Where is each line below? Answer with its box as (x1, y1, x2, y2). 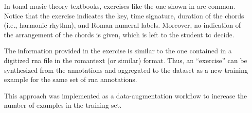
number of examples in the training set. (4, 100, 122, 110)
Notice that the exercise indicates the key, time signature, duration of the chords (4, 10, 244, 20)
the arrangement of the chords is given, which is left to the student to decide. (4, 29, 234, 39)
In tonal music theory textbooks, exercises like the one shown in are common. (4, 1, 235, 11)
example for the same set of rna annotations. (4, 74, 137, 84)
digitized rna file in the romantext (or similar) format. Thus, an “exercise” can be (4, 55, 247, 65)
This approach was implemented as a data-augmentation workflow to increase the (4, 90, 247, 100)
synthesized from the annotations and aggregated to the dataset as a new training (4, 65, 248, 75)
